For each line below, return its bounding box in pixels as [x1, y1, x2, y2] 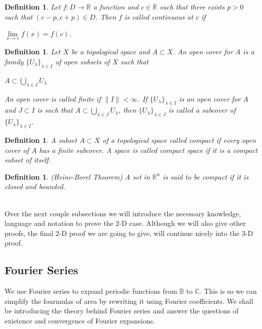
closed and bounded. [5, 181, 65, 192]
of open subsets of [55, 56, 110, 66]
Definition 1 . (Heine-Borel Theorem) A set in [5, 171, 150, 182]
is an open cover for [179, 93, 241, 104]
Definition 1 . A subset [5, 134, 77, 145]
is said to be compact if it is [163, 171, 249, 182]
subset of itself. [5, 154, 51, 165]
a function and [93, 2, 139, 12]
